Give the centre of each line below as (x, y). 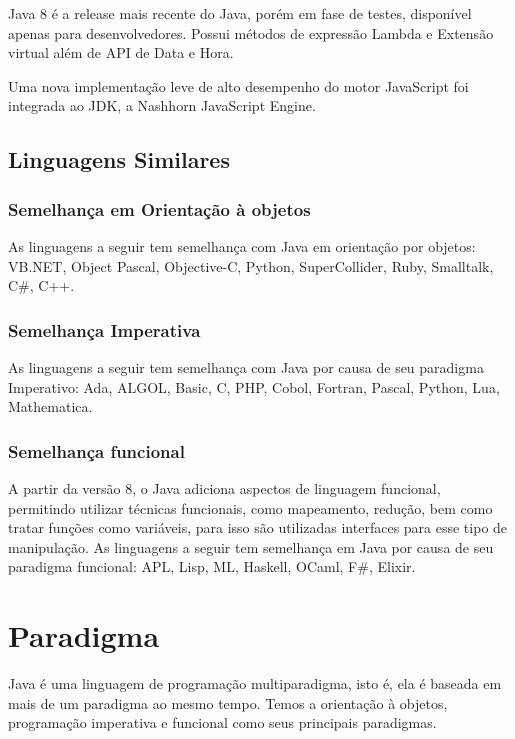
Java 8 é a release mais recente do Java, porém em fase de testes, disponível (240, 13)
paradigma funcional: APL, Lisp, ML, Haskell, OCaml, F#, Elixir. (212, 566)
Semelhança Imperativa (104, 329)
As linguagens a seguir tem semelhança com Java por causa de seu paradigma (246, 366)
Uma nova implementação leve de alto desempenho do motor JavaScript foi (238, 85)
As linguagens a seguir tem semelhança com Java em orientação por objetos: (242, 245)
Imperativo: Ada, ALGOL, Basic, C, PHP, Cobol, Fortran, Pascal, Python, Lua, (254, 386)
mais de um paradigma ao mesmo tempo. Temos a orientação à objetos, (228, 702)
